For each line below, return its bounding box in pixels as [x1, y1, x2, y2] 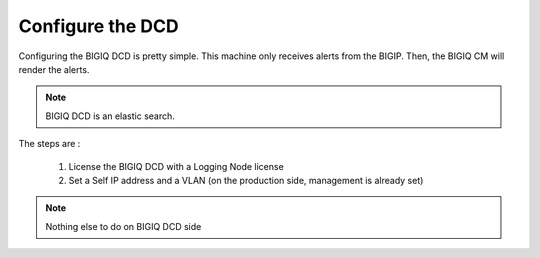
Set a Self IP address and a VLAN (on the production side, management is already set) [68, 174, 424, 186]
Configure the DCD [18, 15, 179, 37]
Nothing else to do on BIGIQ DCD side [45, 220, 202, 232]
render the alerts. [18, 63, 90, 75]
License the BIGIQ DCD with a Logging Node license [68, 160, 284, 172]
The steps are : [18, 138, 81, 150]
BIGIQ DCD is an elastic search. [45, 110, 175, 122]
